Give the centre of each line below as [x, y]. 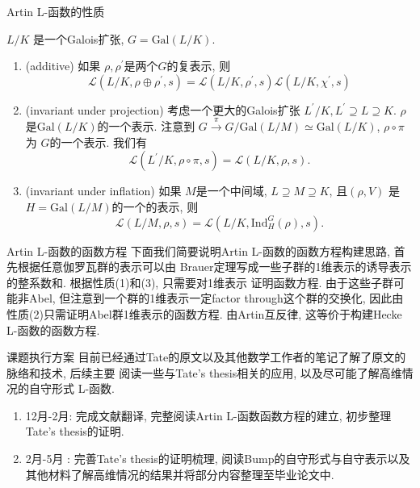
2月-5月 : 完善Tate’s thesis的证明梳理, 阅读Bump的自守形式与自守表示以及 [218, 459]
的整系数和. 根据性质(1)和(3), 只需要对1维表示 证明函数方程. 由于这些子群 [200, 282]
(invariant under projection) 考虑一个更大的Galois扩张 [163, 109]
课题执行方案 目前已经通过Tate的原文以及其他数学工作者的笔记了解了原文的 [206, 357]
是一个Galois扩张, [79, 38]
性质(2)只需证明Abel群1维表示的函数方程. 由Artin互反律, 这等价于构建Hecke [204, 313]
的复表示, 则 [199, 66]
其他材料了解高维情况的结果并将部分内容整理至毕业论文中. [180, 474]
